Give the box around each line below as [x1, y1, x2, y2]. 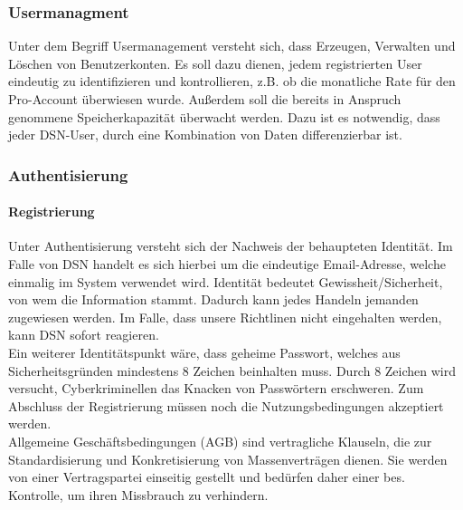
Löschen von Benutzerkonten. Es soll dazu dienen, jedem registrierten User [8, 53, 422, 72]
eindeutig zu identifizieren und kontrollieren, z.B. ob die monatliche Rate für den [8, 72, 456, 91]
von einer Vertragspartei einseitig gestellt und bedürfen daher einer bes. [8, 467, 405, 486]
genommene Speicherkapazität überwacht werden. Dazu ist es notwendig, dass [8, 107, 440, 126]
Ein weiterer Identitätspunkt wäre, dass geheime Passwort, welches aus [8, 342, 401, 361]
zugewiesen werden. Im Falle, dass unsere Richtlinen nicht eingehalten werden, [8, 307, 442, 326]
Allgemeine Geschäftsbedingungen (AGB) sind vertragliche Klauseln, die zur [8, 431, 432, 450]
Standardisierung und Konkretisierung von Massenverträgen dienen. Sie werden [8, 449, 448, 468]
